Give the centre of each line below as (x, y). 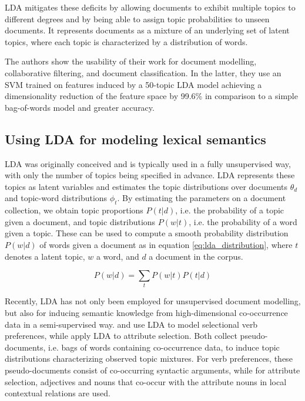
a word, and (118, 256)
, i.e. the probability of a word (243, 221)
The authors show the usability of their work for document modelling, (131, 61)
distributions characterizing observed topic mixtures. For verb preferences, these (149, 358)
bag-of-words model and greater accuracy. (80, 107)
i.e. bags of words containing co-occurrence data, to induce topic (164, 347)
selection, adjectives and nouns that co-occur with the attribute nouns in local (146, 381)
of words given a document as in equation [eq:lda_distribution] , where (166, 244)
